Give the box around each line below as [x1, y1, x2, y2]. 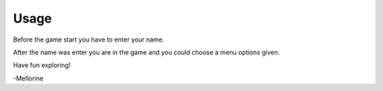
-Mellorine [13, 74, 44, 83]
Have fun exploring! [13, 61, 71, 70]
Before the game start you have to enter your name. [13, 35, 165, 44]
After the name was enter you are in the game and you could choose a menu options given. [13, 48, 280, 56]
